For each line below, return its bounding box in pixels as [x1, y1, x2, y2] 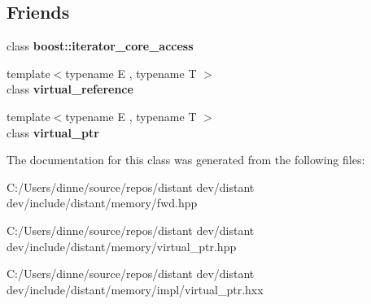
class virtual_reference [7, 80, 133, 98]
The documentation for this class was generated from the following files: [7, 151, 365, 168]
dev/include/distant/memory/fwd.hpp [7, 194, 198, 211]
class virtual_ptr [7, 124, 99, 141]
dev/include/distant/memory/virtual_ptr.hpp [7, 237, 237, 254]
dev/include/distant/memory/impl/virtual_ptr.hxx [7, 280, 264, 297]
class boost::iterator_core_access [7, 37, 194, 54]
